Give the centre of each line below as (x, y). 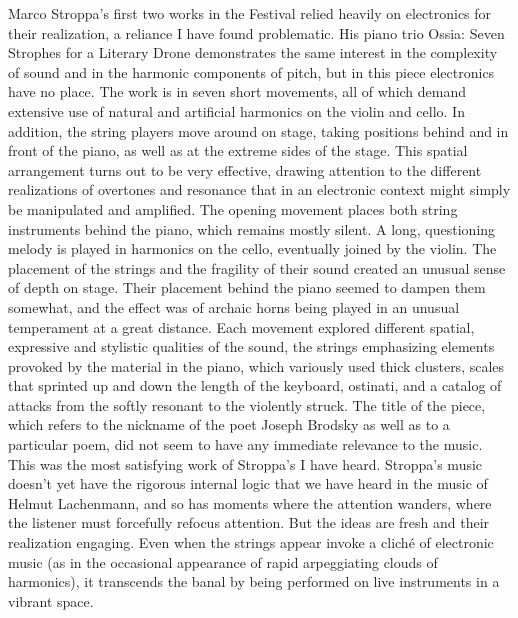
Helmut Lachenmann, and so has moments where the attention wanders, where (250, 502)
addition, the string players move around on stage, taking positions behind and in (258, 130)
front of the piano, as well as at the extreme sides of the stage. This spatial (238, 150)
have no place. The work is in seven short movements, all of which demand (237, 91)
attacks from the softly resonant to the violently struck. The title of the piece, (247, 404)
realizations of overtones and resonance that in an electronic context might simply (259, 189)
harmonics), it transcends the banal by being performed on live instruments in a (254, 581)
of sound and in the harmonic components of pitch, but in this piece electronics (251, 71)
